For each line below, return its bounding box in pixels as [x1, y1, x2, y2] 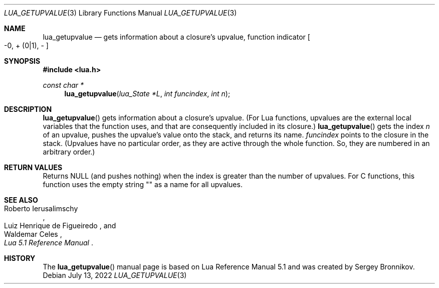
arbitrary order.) [43, 148, 95, 156]
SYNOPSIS [4, 57, 41, 65]
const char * [43, 81, 84, 89]
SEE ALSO [4, 196, 38, 204]
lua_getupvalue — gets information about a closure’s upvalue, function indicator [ [43, 33, 310, 41]
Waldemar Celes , [4, 230, 62, 238]
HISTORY [4, 254, 36, 262]
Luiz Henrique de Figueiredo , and [4, 221, 116, 230]
